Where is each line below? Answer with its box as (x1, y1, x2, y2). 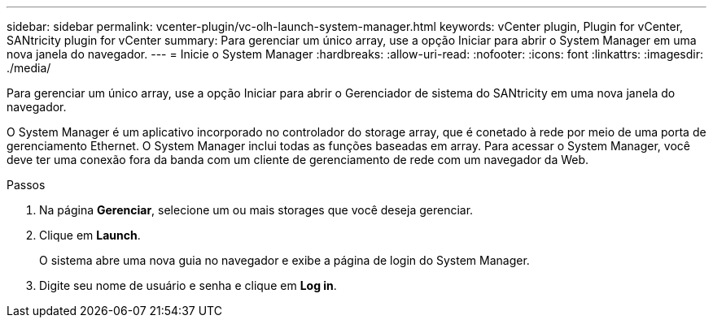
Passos (7, 178, 46, 192)
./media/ (7, 61, 51, 75)
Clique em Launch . (39, 228, 141, 242)
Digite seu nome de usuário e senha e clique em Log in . (39, 279, 337, 292)
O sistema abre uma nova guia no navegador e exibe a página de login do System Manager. (39, 253, 530, 267)
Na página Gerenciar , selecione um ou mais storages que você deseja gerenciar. (39, 203, 474, 217)
